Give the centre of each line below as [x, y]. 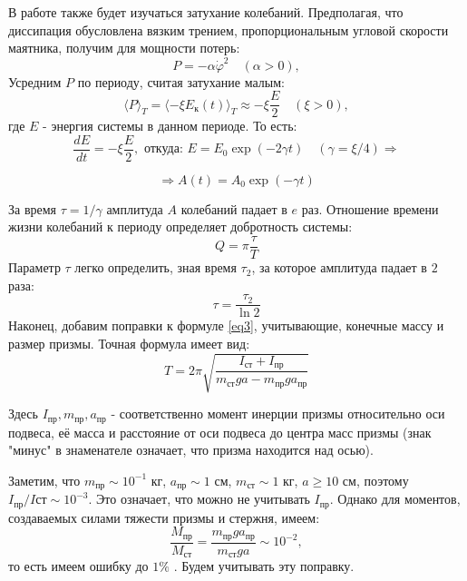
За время [33, 208]
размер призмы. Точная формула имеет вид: [129, 343]
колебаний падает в [234, 208]
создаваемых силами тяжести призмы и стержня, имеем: [164, 517]
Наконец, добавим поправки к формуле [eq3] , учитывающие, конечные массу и [226, 325]
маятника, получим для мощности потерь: [124, 48]
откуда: [163, 149]
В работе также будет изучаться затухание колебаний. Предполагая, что [206, 12]
